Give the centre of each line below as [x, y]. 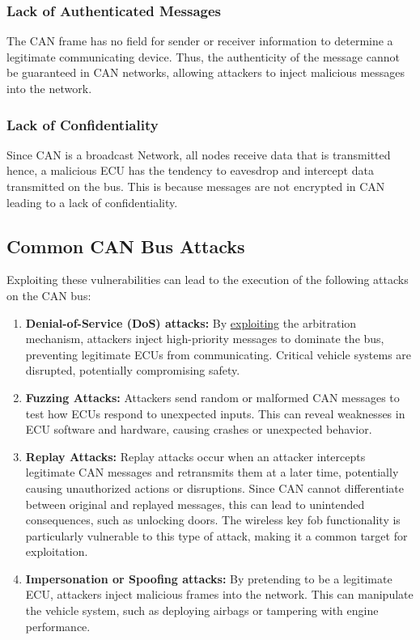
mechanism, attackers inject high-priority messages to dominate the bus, [205, 339]
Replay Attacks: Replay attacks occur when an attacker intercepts [195, 456]
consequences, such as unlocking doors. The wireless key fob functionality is [213, 520]
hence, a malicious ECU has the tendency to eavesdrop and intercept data [190, 170]
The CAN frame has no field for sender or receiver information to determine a [200, 41]
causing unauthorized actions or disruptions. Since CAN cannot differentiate [214, 487]
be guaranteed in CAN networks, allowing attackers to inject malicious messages [206, 72]
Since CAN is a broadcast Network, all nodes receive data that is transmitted [199, 154]
